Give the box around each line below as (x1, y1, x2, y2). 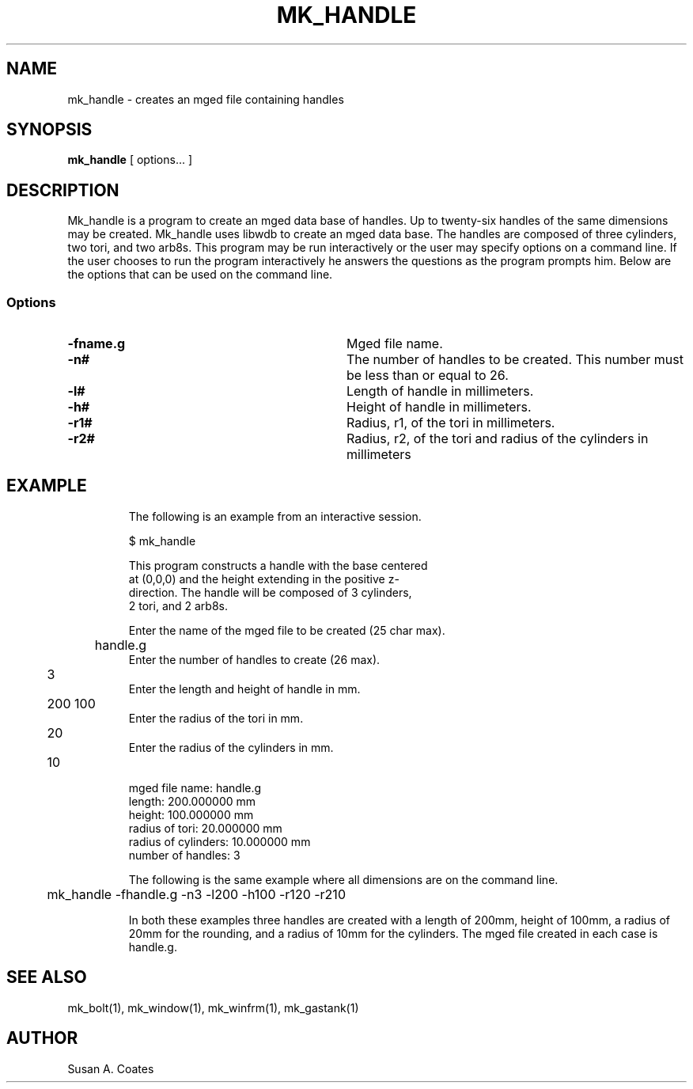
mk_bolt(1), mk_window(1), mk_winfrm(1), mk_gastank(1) (67, 1000, 359, 1015)
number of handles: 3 (128, 848, 240, 862)
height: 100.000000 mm (128, 807, 254, 821)
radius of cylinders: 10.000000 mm (128, 834, 311, 848)
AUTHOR (6, 1028, 78, 1049)
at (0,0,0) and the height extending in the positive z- (128, 571, 400, 586)
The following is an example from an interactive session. (128, 509, 422, 523)
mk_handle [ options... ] (67, 153, 193, 167)
